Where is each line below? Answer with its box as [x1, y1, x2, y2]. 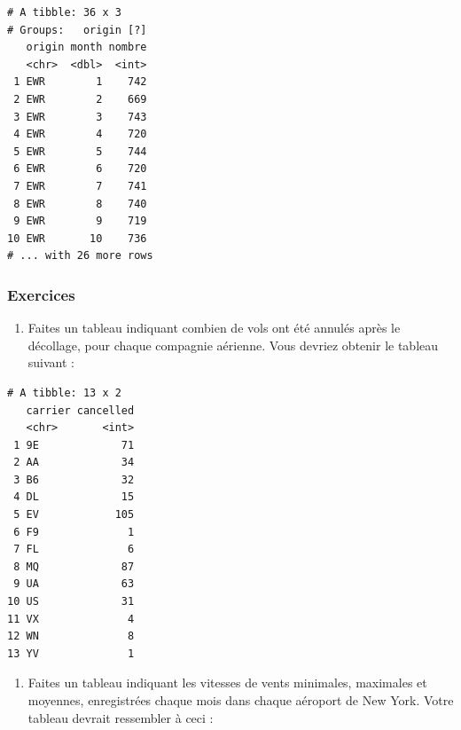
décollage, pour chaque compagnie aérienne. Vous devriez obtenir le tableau [27, 335, 439, 354]
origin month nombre [26, 41, 147, 54]
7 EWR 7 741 [13, 179, 147, 192]
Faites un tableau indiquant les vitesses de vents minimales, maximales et [27, 673, 427, 692]
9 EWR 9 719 [13, 215, 147, 228]
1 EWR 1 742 [13, 75, 147, 89]
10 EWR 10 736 [7, 232, 147, 245]
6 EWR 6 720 [13, 162, 147, 176]
